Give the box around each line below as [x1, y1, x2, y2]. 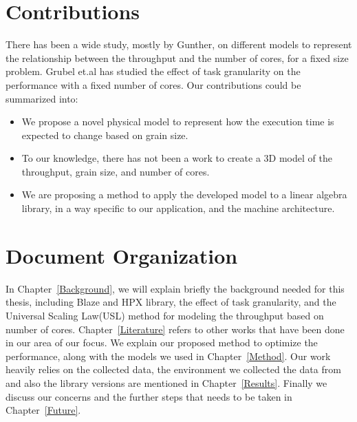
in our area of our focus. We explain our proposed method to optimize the [6, 335, 318, 350]
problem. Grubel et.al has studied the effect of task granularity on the [6, 64, 301, 78]
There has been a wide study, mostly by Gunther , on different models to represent [6, 37, 352, 52]
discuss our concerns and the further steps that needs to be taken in [6, 389, 292, 403]
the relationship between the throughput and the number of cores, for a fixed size [6, 50, 349, 65]
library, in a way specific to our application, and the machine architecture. [21, 201, 335, 215]
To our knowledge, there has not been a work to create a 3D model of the [21, 151, 332, 165]
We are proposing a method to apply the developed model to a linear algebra [21, 187, 347, 202]
